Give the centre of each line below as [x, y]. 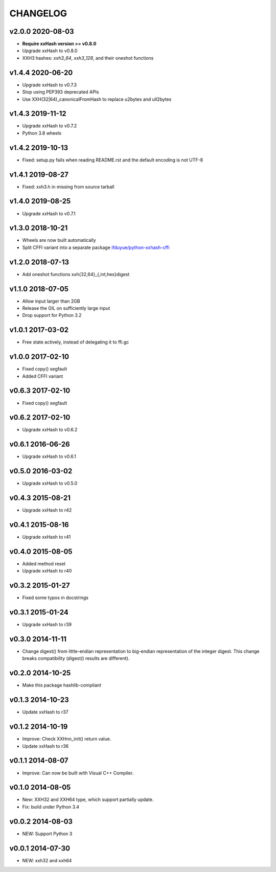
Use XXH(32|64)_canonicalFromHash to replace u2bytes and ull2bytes [97, 99]
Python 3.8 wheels [42, 133]
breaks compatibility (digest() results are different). [76, 658]
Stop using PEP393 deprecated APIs [61, 92]
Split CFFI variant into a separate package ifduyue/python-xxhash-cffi [96, 247]
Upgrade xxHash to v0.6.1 [49, 456]
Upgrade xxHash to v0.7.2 [50, 126]
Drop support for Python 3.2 [52, 315]
